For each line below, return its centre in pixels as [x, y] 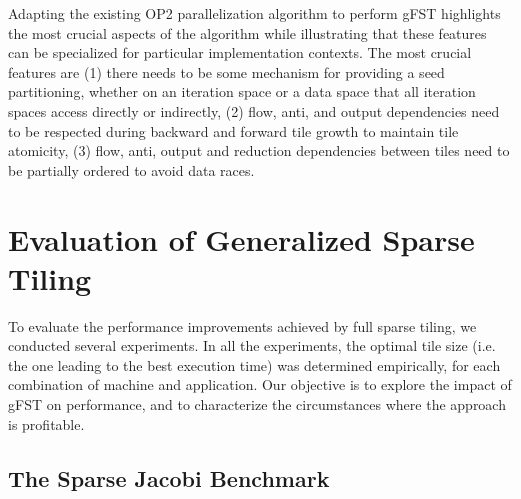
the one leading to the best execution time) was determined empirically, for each [254, 364]
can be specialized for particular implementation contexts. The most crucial [240, 52]
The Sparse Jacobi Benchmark [169, 477]
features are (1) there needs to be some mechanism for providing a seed [226, 71]
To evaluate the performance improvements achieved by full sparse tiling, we [242, 325]
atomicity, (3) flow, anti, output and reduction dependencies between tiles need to [259, 150]
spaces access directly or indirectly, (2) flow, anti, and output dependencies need [254, 110]
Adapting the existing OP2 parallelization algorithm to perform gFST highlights [254, 13]
